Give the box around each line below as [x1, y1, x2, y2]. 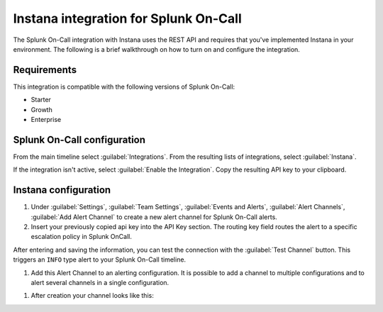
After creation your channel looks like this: [30, 291, 154, 300]
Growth [30, 105, 52, 113]
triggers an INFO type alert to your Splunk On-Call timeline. [13, 255, 187, 264]
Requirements [13, 64, 77, 76]
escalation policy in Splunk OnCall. [30, 233, 133, 241]
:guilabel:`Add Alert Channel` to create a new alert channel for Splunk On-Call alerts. [30, 213, 278, 221]
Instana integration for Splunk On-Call [13, 11, 242, 26]
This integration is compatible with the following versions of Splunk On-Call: [13, 82, 235, 91]
